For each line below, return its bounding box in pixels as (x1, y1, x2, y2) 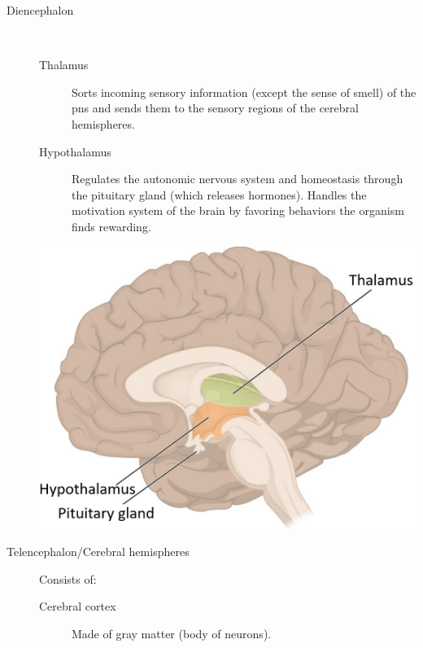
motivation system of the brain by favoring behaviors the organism (72, 202, 404, 219)
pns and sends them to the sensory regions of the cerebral (72, 99, 359, 116)
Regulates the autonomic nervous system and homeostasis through (72, 170, 403, 187)
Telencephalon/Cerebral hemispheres (7, 543, 190, 560)
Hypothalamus (39, 142, 111, 160)
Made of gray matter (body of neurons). (72, 625, 272, 641)
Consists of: (39, 570, 97, 587)
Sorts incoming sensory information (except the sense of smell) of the (72, 83, 416, 100)
